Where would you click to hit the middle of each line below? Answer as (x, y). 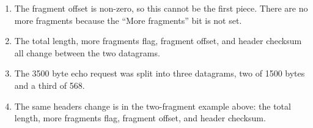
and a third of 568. (50, 85)
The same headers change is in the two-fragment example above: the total (153, 106)
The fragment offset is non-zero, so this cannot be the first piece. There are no (161, 8)
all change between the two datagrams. (87, 52)
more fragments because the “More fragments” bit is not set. (128, 20)
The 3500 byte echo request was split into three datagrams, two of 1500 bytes (160, 73)
